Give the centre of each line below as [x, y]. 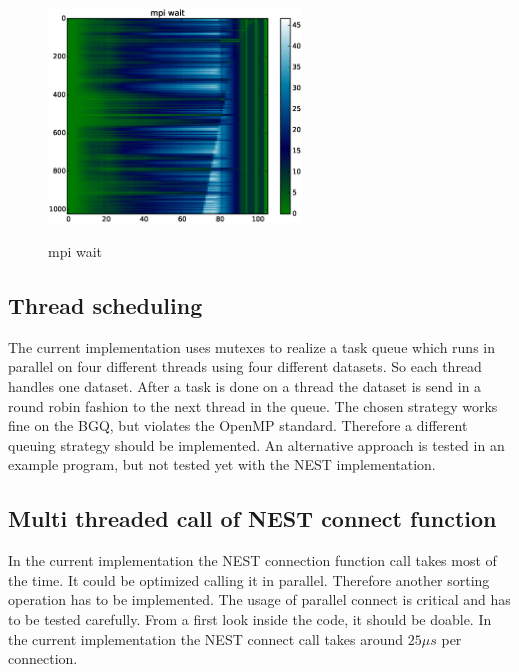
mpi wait [75, 250]
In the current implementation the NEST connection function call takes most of [252, 560]
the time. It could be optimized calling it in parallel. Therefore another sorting [249, 579]
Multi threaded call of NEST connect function [252, 518]
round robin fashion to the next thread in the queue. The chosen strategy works [253, 405]
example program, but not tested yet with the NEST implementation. [222, 464]
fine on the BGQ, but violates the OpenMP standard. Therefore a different [238, 425]
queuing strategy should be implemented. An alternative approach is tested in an [256, 444]
